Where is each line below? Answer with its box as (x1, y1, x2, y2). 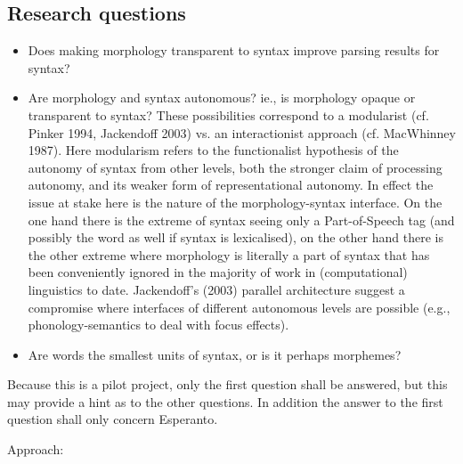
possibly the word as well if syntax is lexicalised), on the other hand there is (28, 228, 443, 247)
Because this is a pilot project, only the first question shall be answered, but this (7, 375, 448, 394)
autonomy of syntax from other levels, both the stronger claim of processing (28, 158, 443, 176)
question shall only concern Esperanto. (7, 410, 218, 428)
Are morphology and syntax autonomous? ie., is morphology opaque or (28, 88, 416, 107)
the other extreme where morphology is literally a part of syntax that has (28, 245, 430, 264)
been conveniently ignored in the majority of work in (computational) (28, 263, 408, 281)
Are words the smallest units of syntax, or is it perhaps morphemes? (28, 345, 402, 363)
